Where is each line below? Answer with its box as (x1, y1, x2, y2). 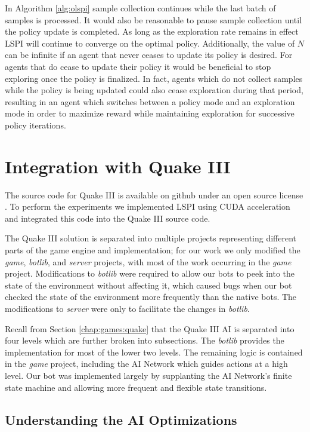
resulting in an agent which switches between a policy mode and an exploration (5, 95, 295, 108)
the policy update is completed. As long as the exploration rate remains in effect (5, 25, 299, 38)
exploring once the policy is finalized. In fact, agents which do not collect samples (5, 72, 303, 84)
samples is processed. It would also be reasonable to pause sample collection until (5, 13, 302, 26)
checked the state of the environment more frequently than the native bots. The (5, 290, 297, 303)
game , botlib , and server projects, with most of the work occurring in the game (5, 255, 292, 268)
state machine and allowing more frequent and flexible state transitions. (5, 381, 267, 393)
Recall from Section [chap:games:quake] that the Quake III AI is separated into (5, 322, 294, 335)
